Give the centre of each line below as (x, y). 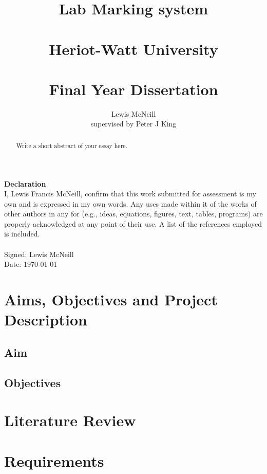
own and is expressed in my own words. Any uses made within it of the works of (130, 203)
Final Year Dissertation (133, 89)
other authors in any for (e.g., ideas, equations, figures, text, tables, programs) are (133, 214)
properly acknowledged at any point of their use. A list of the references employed (133, 223)
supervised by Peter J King (133, 124)
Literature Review (70, 420)
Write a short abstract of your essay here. (72, 145)
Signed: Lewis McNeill (39, 254)
